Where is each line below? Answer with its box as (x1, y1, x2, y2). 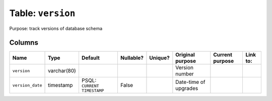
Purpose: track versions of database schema (9, 25, 103, 31)
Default (81, 54, 100, 61)
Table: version (9, 8, 76, 19)
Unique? (149, 54, 170, 61)
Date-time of (175, 78, 206, 85)
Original (175, 51, 195, 58)
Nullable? (120, 54, 144, 61)
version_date (12, 82, 42, 88)
